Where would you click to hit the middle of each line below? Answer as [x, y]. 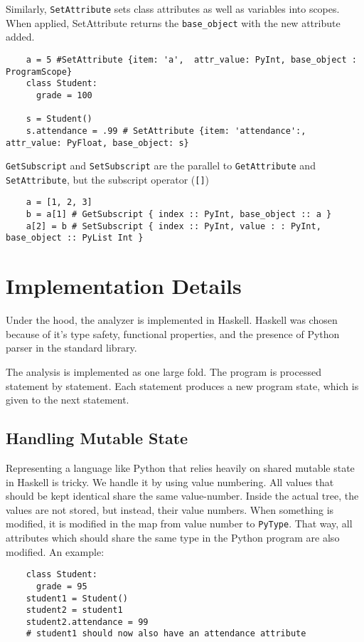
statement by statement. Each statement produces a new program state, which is [182, 385]
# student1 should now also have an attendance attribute [166, 634]
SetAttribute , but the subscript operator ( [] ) [108, 179]
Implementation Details [124, 286]
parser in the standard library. [71, 348]
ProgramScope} [39, 72]
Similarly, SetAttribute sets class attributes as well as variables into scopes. [173, 9]
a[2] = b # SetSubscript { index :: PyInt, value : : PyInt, [173, 226]
